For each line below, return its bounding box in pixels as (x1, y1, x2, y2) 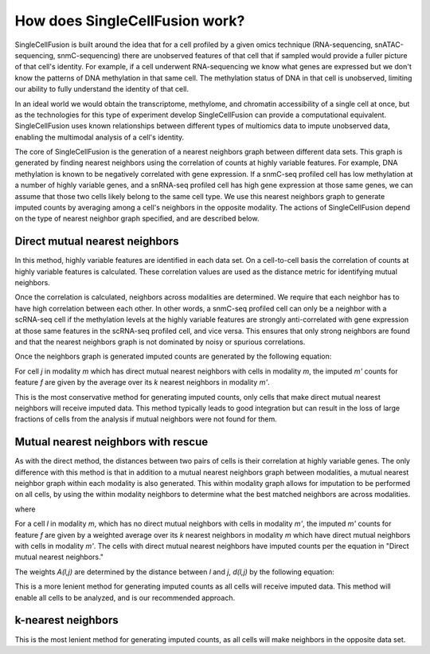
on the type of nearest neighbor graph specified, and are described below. (14, 213, 260, 223)
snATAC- (374, 40, 404, 49)
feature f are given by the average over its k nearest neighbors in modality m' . (14, 378, 270, 387)
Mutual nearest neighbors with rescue (14, 435, 209, 449)
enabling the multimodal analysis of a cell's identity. (14, 132, 185, 142)
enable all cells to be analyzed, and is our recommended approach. (14, 593, 235, 602)
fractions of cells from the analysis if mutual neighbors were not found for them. (14, 414, 278, 424)
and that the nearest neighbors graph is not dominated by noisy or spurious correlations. (14, 337, 306, 347)
